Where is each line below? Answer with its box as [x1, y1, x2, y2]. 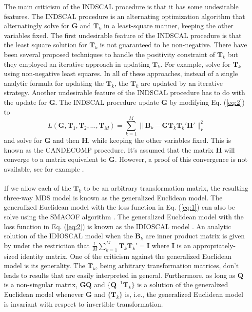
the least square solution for [4, 39, 87, 50]
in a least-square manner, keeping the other [103, 20, 233, 31]
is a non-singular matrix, [4, 279, 78, 290]
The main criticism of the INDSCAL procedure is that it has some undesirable [4, 1, 239, 11]
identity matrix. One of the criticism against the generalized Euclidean [20, 251, 232, 261]
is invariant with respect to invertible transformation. [4, 298, 163, 309]
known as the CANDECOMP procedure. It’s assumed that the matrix [4, 144, 213, 155]
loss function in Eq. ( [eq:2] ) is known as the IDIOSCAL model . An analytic [4, 221, 232, 231]
